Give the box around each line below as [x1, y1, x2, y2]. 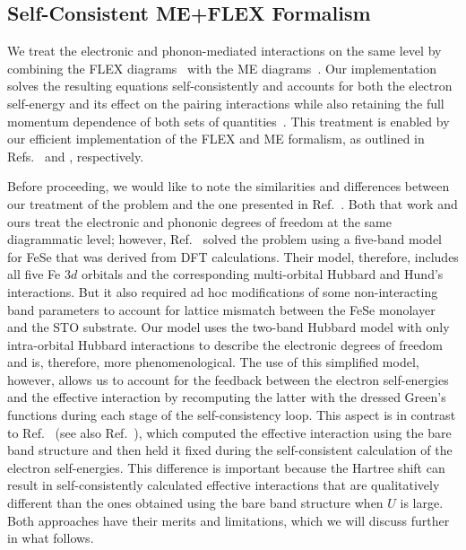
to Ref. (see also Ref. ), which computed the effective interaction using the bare [7, 423, 452, 441]
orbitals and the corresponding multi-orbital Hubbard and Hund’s [81, 265, 444, 284]
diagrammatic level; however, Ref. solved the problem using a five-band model [7, 230, 443, 249]
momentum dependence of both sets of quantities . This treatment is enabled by [7, 111, 450, 130]
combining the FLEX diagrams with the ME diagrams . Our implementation [7, 58, 437, 77]
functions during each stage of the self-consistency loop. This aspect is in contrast [7, 406, 456, 424]
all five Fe [7, 265, 61, 284]
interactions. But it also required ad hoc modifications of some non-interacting [7, 282, 438, 301]
